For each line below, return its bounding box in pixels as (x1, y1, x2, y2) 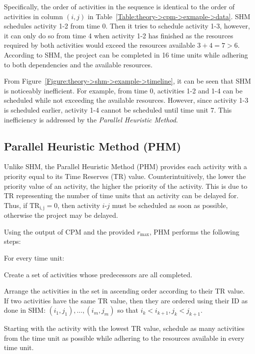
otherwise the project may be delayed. (4, 210, 118, 220)
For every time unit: (4, 252, 64, 263)
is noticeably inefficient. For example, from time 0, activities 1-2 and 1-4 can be (4, 85, 243, 95)
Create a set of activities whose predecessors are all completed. (4, 269, 192, 279)
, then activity (57, 200, 100, 210)
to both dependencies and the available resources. (4, 59, 153, 69)
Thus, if (4, 200, 27, 210)
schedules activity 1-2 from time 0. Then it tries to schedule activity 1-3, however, (4, 21, 250, 31)
